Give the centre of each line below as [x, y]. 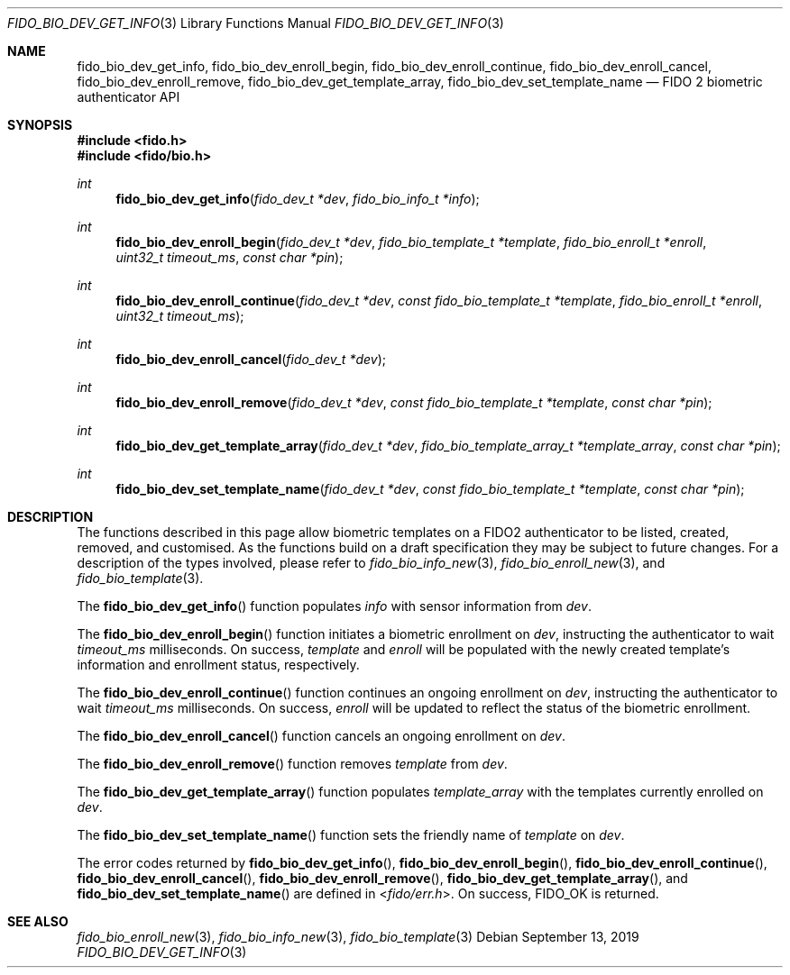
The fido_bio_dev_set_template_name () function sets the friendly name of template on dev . [351, 835]
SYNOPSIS [40, 125]
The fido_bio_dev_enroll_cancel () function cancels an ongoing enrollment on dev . [321, 736]
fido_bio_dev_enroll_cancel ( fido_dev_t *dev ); [251, 359]
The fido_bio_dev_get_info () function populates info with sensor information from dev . [335, 606]
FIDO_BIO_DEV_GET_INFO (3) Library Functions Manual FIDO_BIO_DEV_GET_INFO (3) [256, 23]
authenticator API [129, 97]
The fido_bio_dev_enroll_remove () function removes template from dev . [292, 764]
